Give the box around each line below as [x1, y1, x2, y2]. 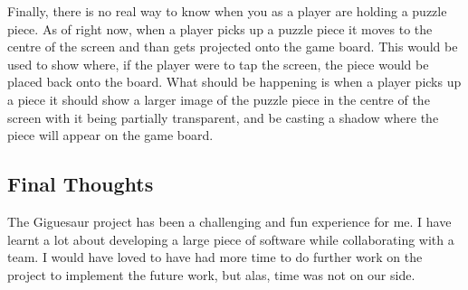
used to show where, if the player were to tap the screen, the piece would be [7, 54, 429, 73]
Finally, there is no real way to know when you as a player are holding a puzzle [7, 2, 447, 20]
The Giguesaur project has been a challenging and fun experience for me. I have [7, 211, 452, 230]
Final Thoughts [7, 170, 154, 198]
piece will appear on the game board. [7, 126, 214, 145]
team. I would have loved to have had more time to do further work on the [7, 248, 423, 267]
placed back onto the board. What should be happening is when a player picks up [7, 72, 462, 91]
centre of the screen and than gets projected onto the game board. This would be [7, 37, 458, 56]
